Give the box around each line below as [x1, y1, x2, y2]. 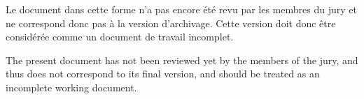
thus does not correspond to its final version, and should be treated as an [6, 66, 320, 81]
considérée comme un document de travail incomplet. [6, 29, 234, 44]
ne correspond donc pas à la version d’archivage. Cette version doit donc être [6, 15, 336, 30]
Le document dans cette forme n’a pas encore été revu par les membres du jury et [6, 2, 357, 16]
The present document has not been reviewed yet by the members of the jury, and [6, 52, 358, 67]
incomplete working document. [6, 79, 137, 94]
